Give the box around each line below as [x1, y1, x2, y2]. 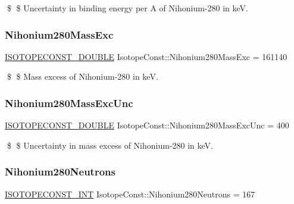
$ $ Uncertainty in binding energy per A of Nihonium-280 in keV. [7, 2, 248, 14]
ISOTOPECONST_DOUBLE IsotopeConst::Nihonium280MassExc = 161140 [5, 50, 287, 62]
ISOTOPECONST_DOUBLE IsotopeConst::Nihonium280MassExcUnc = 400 [5, 119, 289, 131]
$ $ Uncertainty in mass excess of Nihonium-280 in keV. [7, 139, 213, 151]
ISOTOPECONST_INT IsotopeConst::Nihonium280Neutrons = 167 [5, 187, 255, 200]
